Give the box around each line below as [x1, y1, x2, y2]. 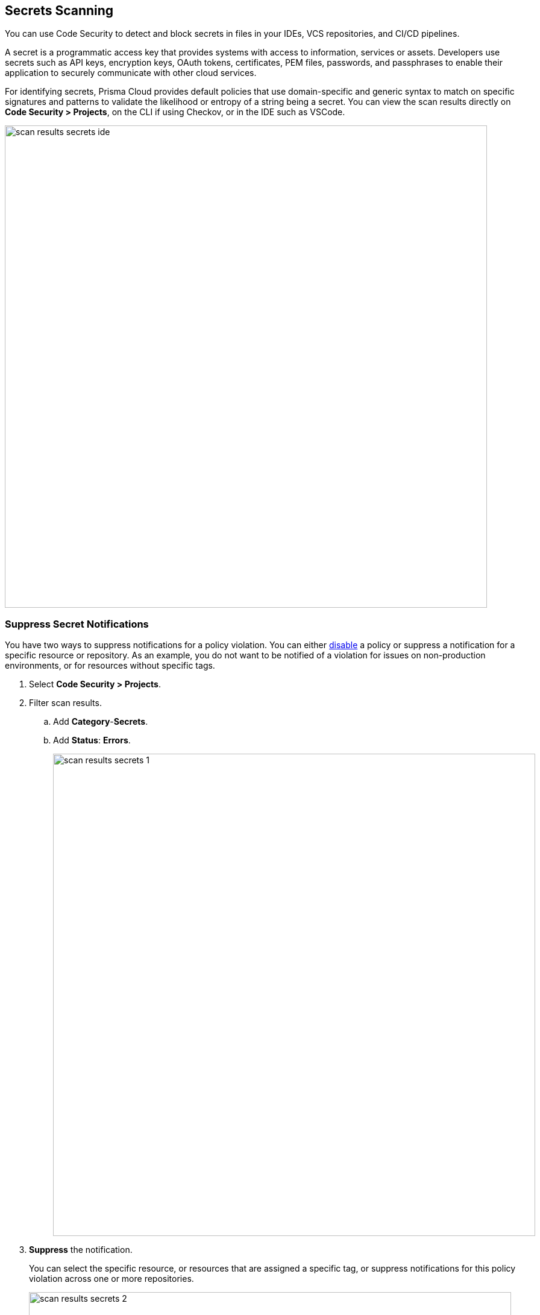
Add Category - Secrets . [53, 716, 148, 727]
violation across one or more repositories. [29, 1273, 194, 1284]
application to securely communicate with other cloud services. [5, 68, 257, 78]
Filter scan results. [29, 698, 102, 708]
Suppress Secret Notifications [5, 617, 149, 630]
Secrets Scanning [5, 3, 114, 18]
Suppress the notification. [29, 1244, 133, 1255]
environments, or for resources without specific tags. [5, 660, 215, 671]
